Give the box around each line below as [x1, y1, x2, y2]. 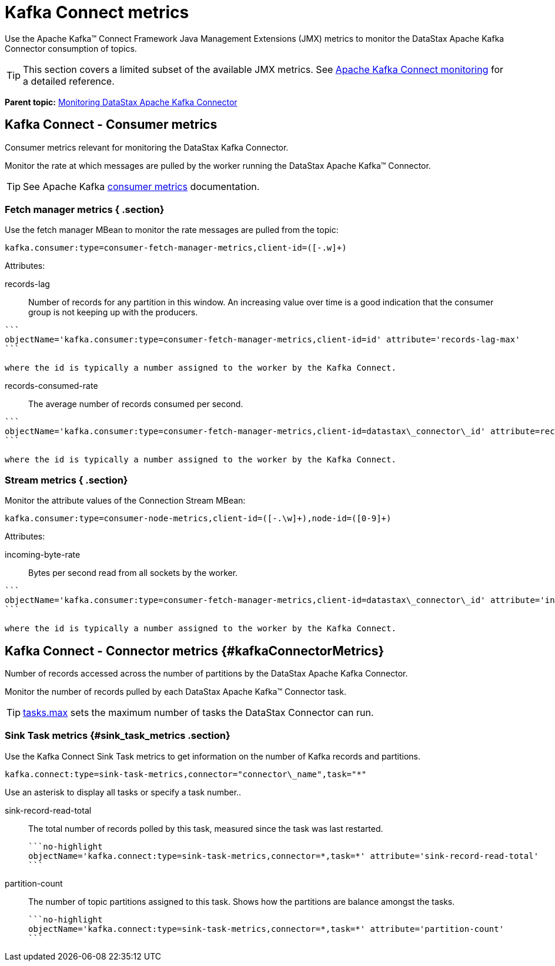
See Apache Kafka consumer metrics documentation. [23, 180, 260, 192]
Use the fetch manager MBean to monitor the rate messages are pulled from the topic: [5, 225, 339, 235]
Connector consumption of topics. [5, 43, 137, 54]
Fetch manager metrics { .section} [5, 203, 165, 215]
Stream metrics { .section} [5, 474, 128, 486]
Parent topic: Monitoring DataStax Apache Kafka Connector [5, 96, 238, 107]
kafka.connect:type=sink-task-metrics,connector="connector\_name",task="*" [5, 769, 367, 779]
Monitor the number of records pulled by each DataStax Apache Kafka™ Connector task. [5, 686, 346, 697]
